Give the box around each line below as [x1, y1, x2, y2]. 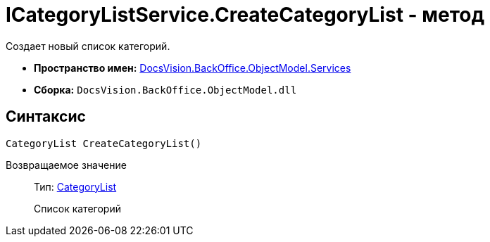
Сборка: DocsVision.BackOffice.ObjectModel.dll [34, 83, 297, 96]
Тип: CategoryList [34, 180, 117, 193]
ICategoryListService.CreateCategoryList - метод [6, 3, 484, 27]
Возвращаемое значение [6, 158, 127, 171]
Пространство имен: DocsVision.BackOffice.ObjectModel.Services [34, 61, 351, 74]
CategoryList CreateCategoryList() [6, 137, 202, 149]
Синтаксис [6, 108, 86, 126]
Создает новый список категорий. [6, 39, 170, 52]
